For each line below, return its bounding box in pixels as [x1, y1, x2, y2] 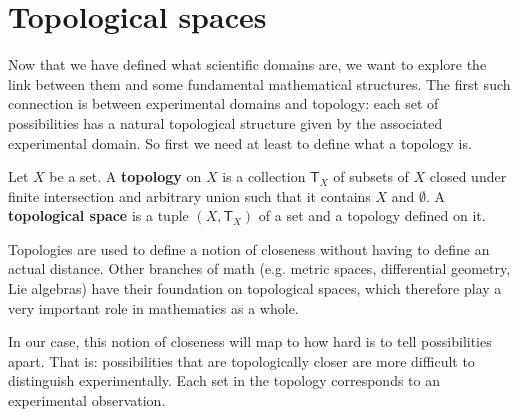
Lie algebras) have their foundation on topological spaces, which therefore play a [8, 278, 502, 299]
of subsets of [333, 166, 409, 187]
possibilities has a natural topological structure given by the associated [8, 112, 443, 133]
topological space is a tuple [8, 205, 189, 226]
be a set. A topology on [49, 166, 202, 187]
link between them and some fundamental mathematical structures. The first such [8, 73, 511, 94]
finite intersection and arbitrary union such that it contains [8, 185, 371, 206]
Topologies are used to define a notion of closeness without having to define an [8, 238, 490, 259]
